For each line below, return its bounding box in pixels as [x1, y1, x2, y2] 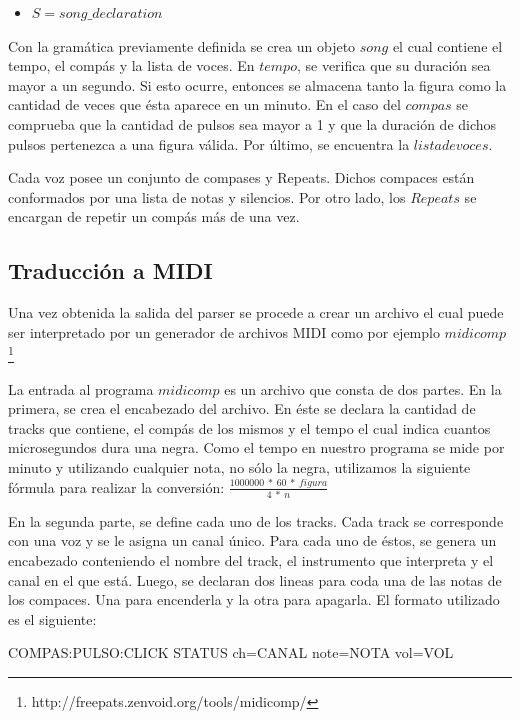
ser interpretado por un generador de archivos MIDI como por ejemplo [8, 321, 440, 342]
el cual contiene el [392, 35, 503, 56]
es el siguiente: [8, 608, 97, 629]
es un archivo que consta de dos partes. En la [224, 378, 502, 399]
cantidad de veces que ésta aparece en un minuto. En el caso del [8, 94, 401, 115]
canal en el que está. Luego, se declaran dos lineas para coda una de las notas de [8, 569, 502, 590]
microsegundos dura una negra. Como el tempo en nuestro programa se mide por [8, 437, 505, 458]
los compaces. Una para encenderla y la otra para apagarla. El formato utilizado [8, 589, 500, 610]
